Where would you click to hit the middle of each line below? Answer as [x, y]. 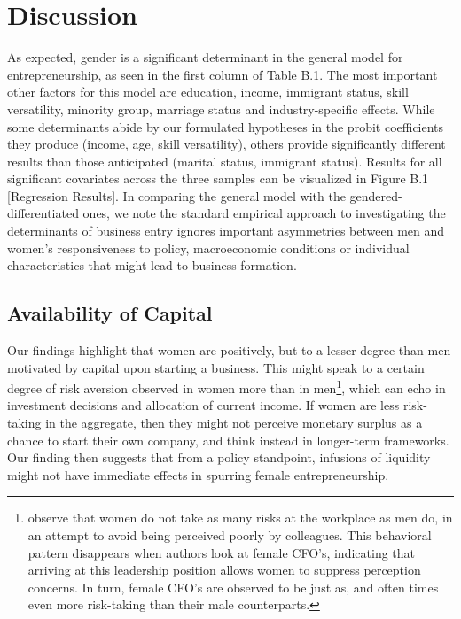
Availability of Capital [110, 313]
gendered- [376, 195]
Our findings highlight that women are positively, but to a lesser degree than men [229, 350]
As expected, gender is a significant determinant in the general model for [205, 57]
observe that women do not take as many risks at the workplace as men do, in [240, 518]
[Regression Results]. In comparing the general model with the [176, 195]
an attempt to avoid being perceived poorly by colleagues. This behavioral [230, 535]
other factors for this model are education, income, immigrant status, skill [208, 92]
